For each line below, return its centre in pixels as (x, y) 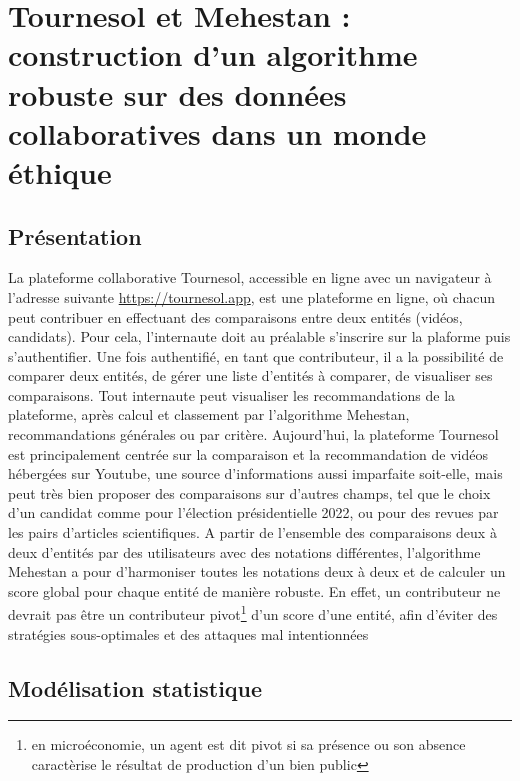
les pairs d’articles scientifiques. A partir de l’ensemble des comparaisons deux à (252, 532)
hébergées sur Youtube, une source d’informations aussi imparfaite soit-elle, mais (255, 473)
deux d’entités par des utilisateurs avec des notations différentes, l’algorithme (244, 551)
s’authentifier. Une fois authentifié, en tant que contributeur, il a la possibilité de (256, 355)
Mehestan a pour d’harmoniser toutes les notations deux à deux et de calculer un (257, 571)
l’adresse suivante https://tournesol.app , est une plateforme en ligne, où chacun (252, 296)
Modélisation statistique (135, 687)
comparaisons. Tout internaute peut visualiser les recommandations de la (232, 394)
